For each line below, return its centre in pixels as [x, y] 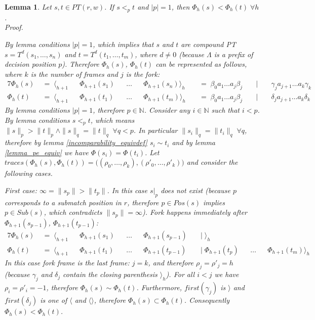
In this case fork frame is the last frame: [67, 263]
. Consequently [207, 300]
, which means [112, 120]
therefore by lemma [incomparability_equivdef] [76, 142]
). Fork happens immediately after [194, 212]
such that [225, 110]
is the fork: [143, 74]
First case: [21, 190]
